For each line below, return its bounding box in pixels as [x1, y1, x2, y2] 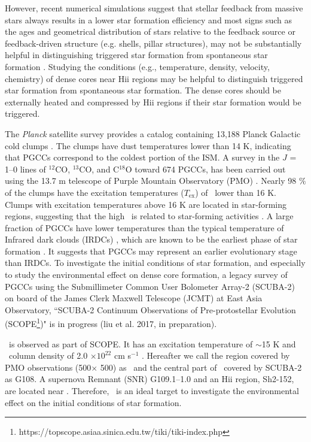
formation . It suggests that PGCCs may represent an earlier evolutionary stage [5, 244, 297, 257]
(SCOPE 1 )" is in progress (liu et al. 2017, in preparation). [5, 316, 217, 330]
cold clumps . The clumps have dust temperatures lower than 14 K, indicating [5, 139, 291, 152]
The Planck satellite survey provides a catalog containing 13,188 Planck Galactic [5, 127, 301, 140]
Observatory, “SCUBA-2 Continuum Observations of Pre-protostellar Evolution [5, 303, 296, 316]
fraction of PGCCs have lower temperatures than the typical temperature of [5, 221, 284, 234]
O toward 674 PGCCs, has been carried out [125, 162, 286, 175]
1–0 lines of [5, 162, 46, 175]
